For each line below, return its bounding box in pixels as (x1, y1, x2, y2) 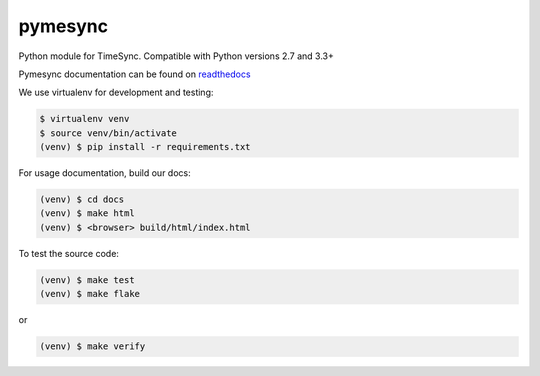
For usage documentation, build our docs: (18, 167, 191, 179)
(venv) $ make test (39, 274, 135, 285)
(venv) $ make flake (39, 288, 140, 300)
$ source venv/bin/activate (39, 127, 177, 139)
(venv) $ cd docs (39, 194, 125, 205)
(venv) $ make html (39, 208, 135, 219)
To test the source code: (18, 247, 120, 259)
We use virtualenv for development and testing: (18, 86, 214, 99)
